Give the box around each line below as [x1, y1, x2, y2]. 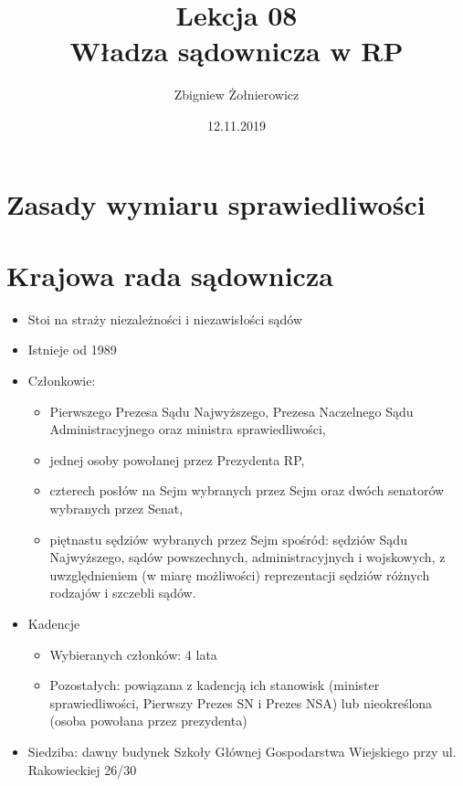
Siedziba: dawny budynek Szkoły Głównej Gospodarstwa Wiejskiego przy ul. [27, 741, 457, 760]
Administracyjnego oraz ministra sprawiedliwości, [49, 420, 326, 439]
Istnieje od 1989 [27, 340, 117, 359]
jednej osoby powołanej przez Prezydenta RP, [49, 450, 305, 469]
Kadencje [27, 613, 80, 632]
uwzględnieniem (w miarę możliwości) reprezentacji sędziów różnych [49, 565, 430, 584]
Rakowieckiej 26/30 [27, 759, 137, 779]
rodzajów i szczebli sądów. [49, 583, 196, 602]
